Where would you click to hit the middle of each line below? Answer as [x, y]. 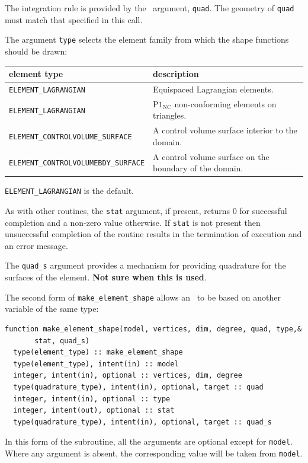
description [176, 74]
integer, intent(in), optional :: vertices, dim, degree [128, 376]
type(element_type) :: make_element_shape [98, 352]
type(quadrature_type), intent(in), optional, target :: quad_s [143, 422]
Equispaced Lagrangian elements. [213, 89]
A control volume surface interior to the [225, 130]
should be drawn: [36, 51]
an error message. [36, 245]
